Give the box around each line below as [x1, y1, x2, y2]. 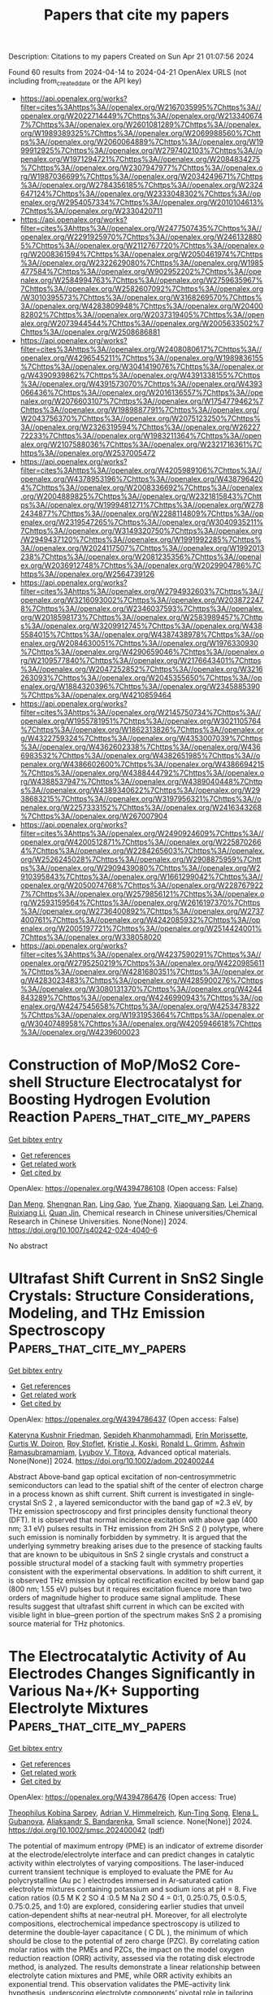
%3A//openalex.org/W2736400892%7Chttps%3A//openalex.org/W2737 [19, 906, 264, 916]
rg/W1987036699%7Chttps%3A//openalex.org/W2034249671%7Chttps [19, 171, 263, 181]
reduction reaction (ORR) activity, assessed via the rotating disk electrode [8, 1953, 255, 1962]
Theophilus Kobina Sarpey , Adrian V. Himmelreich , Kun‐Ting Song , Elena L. [8, 1808, 259, 1818]
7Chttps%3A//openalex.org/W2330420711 [19, 206, 162, 216]
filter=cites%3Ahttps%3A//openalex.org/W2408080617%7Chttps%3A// [19, 344, 262, 354]
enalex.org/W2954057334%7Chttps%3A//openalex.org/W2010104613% [19, 197, 264, 207]
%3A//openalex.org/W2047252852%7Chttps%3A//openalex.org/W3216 [19, 664, 263, 674]
